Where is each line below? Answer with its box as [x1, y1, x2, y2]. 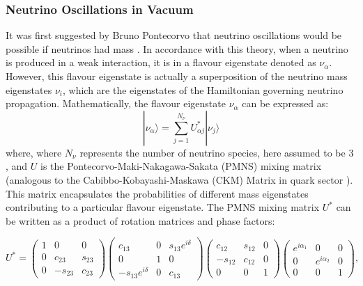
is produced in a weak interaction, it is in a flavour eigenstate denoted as [6, 55, 316, 70]
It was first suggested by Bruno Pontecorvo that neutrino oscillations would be [6, 28, 342, 42]
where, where [6, 145, 62, 159]
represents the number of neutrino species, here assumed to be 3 [79, 145, 354, 159]
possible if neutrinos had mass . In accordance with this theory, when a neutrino [6, 41, 348, 56]
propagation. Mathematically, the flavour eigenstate [6, 96, 226, 111]
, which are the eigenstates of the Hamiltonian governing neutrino [63, 82, 343, 97]
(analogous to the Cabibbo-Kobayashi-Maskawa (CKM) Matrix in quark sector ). [6, 172, 353, 186]
